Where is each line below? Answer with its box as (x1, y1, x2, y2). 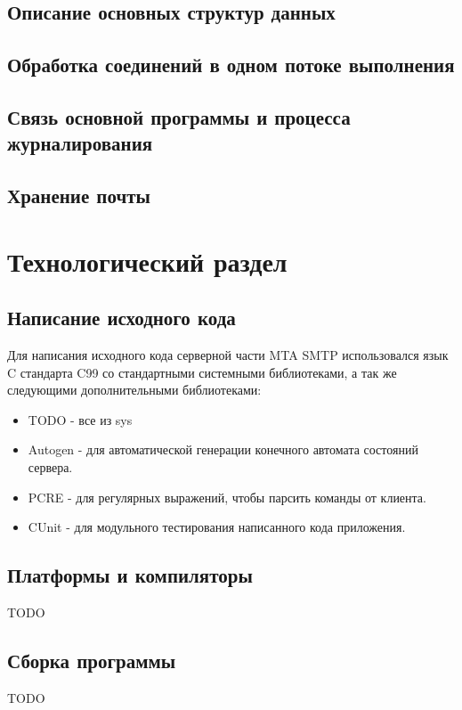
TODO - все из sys (28, 410, 133, 428)
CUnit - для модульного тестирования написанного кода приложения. (28, 518, 406, 536)
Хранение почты (7, 182, 150, 209)
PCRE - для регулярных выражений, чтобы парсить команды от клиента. (28, 487, 426, 506)
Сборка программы (7, 647, 176, 674)
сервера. (28, 458, 73, 477)
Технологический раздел (7, 242, 288, 279)
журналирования (7, 129, 153, 157)
